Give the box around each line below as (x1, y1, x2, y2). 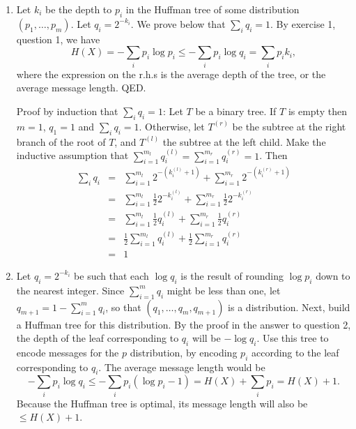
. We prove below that (130, 16, 226, 31)
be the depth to (45, 2, 112, 16)
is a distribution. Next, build (228, 299, 350, 314)
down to (316, 268, 350, 283)
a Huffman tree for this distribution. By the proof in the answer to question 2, (16, 317, 351, 331)
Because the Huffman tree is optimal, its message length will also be (16, 396, 308, 410)
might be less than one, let (167, 283, 281, 297)
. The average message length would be (98, 359, 265, 374)
